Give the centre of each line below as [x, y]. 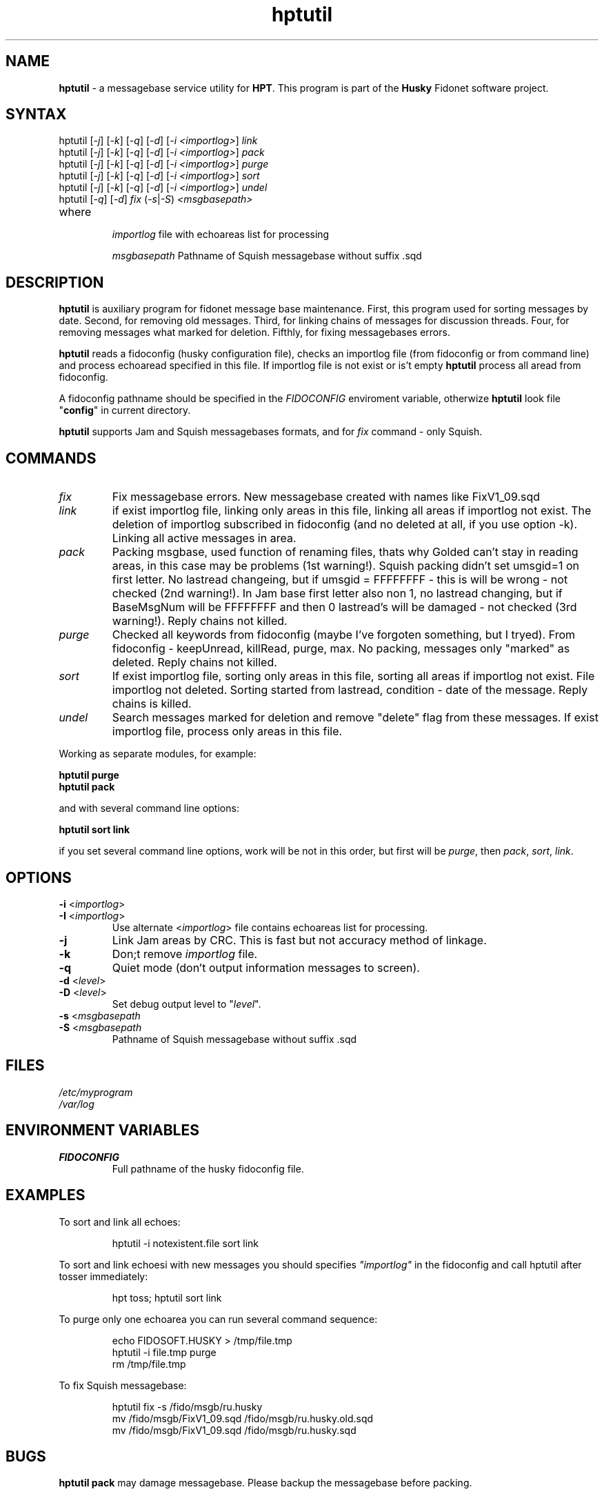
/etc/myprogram [96, 1092]
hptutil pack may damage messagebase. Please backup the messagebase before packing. [265, 1483]
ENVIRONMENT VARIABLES [102, 1131]
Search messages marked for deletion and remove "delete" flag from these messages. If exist [355, 718]
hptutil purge [89, 775]
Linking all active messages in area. [204, 538]
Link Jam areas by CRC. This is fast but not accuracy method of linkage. [299, 940]
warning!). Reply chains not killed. [200, 621]
